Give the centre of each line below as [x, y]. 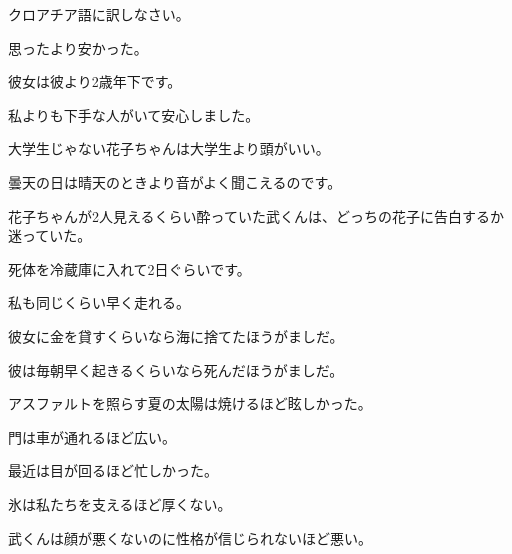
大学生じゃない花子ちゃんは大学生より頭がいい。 [169, 148]
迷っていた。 [50, 235]
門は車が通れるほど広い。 [92, 436]
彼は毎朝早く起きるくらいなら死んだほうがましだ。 [176, 369]
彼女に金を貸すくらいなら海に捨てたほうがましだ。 [176, 335]
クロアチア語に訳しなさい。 [99, 14]
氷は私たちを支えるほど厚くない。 [120, 503]
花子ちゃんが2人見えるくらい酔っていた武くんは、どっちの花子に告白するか [256, 215]
